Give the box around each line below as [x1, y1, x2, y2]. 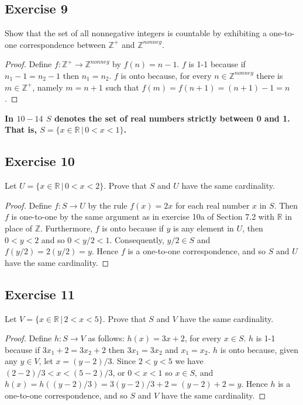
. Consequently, [109, 233, 164, 245]
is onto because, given [220, 343, 298, 355]
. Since [112, 355, 136, 367]
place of [5, 221, 33, 234]
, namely [32, 81, 63, 93]
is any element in [173, 221, 234, 234]
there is [256, 69, 283, 81]
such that [105, 81, 139, 93]
